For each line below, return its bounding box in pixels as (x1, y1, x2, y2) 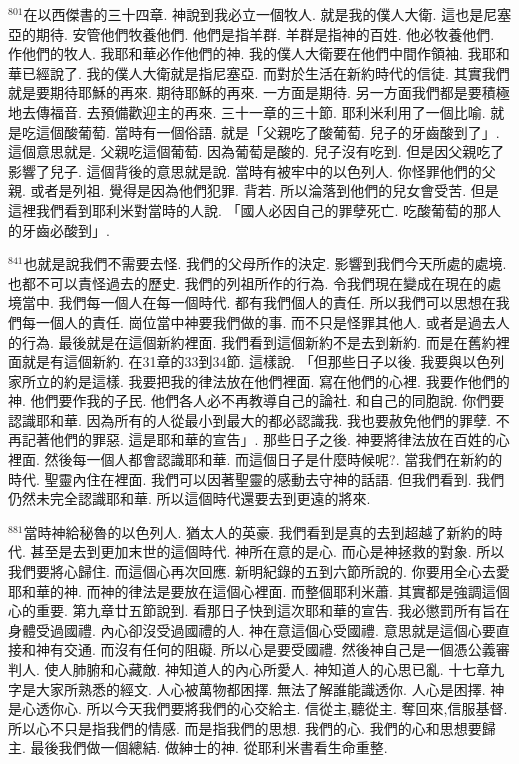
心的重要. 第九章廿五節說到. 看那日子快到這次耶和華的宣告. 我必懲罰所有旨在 (8, 600, 510, 621)
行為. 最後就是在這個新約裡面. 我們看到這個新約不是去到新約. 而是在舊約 (21, 331, 496, 352)
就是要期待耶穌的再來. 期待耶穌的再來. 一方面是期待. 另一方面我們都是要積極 (8, 82, 510, 103)
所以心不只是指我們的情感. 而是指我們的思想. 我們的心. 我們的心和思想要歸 (8, 717, 496, 738)
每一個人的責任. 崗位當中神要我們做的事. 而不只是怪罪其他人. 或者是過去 (21, 311, 496, 332)
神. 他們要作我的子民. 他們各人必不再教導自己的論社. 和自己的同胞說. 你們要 (8, 390, 505, 411)
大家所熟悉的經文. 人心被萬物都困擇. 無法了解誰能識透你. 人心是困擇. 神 (35, 678, 505, 699)
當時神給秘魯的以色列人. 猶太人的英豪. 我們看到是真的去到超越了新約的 (23, 521, 489, 542)
